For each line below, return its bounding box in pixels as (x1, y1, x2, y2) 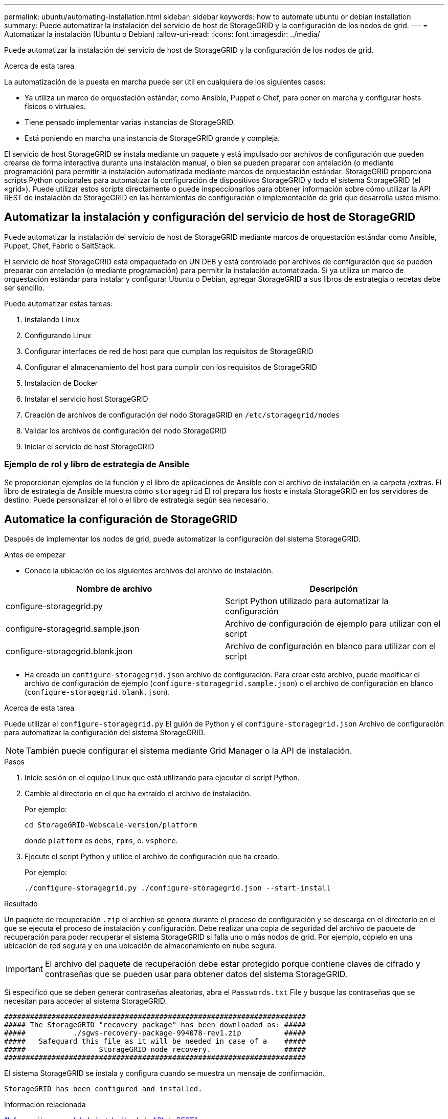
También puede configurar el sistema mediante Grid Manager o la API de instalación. (26, 745, 352, 756)
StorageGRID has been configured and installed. (4, 1085, 203, 1093)
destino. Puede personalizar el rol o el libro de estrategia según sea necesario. (4, 495, 268, 504)
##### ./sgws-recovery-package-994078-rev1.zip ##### (4, 1029, 306, 1038)
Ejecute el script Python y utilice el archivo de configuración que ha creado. (25, 852, 280, 861)
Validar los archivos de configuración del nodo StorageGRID (25, 426, 227, 435)
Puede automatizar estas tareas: (4, 299, 113, 308)
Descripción (309, 584, 358, 594)
